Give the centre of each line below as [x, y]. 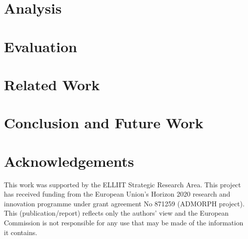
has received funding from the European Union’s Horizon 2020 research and [117, 194]
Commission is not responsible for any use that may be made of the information [124, 222]
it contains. [21, 232]
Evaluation [41, 46]
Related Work [52, 84]
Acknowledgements [69, 161]
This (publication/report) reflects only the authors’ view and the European [116, 213]
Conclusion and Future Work [104, 123]
